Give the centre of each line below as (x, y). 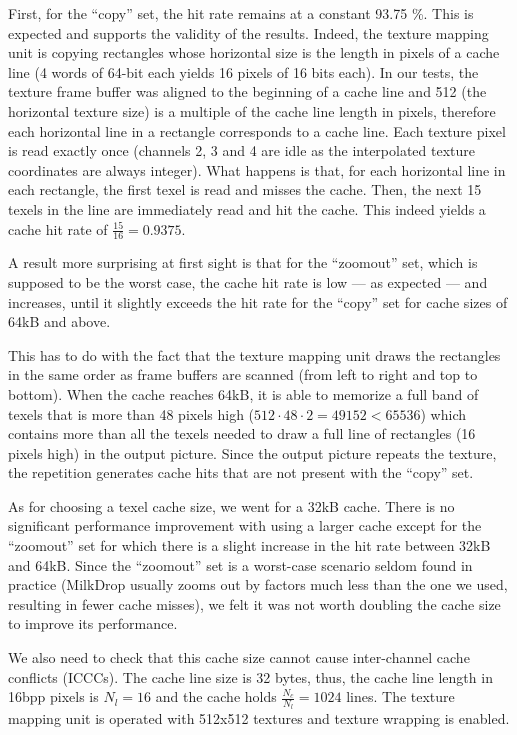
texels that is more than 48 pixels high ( (131, 413)
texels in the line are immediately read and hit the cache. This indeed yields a (247, 208)
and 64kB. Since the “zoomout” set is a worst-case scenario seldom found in (240, 564)
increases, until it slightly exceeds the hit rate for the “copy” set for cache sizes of (258, 301)
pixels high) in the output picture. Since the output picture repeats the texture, (252, 452)
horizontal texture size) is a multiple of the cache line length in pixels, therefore (252, 110)
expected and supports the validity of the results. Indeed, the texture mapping (248, 32)
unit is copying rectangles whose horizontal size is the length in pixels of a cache (254, 52)
